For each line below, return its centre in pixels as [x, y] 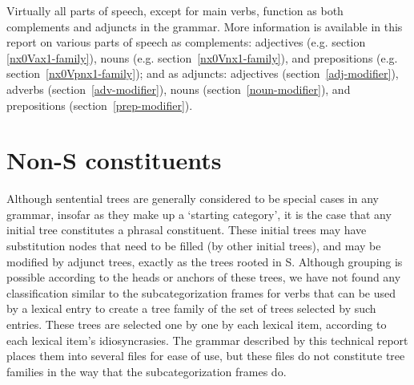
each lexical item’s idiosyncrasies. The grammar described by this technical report [207, 340]
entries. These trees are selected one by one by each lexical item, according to [197, 324]
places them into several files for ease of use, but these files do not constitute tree [206, 356]
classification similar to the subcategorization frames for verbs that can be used [201, 292]
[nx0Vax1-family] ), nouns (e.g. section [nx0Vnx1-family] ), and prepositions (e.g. [202, 57]
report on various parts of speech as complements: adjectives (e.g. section [186, 42]
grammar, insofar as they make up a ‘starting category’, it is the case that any [199, 214]
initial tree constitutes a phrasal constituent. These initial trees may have [187, 230]
